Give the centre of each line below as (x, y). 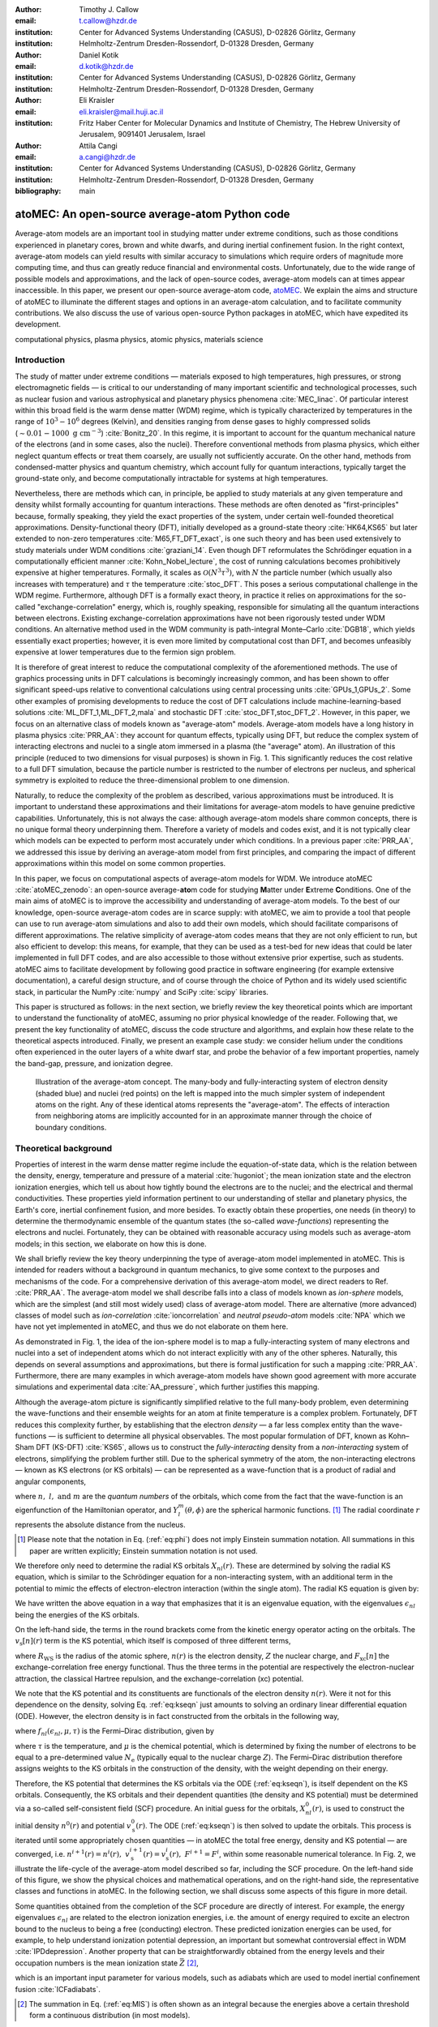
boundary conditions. (71, 1127)
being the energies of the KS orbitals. (77, 1614)
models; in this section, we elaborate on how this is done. (111, 1244)
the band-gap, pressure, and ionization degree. (94, 1063)
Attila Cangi (98, 145)
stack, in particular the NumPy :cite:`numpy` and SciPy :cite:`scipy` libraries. (142, 992)
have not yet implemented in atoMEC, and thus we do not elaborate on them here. (152, 1326)
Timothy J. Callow (109, 9)
